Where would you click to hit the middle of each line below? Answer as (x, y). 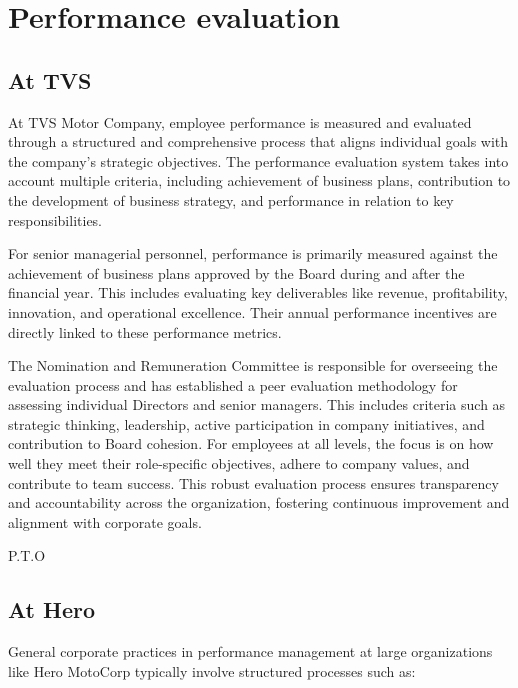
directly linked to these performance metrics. (145, 331)
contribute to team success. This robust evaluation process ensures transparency (253, 482)
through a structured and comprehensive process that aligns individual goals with (258, 141)
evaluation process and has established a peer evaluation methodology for (233, 384)
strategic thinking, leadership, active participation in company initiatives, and (246, 423)
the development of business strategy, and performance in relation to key (231, 199)
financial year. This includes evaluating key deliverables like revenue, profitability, (258, 292)
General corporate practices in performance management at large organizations (250, 651)
